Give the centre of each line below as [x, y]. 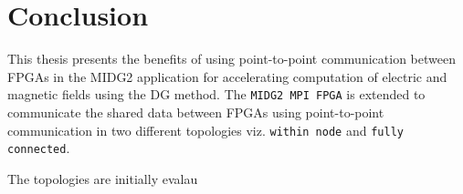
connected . [39, 148]
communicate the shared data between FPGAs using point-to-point [196, 112]
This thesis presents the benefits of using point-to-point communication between [231, 59]
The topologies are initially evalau [103, 178]
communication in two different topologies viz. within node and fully [205, 130]
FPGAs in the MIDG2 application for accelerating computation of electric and [227, 76]
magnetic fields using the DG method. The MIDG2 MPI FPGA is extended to [216, 94]
